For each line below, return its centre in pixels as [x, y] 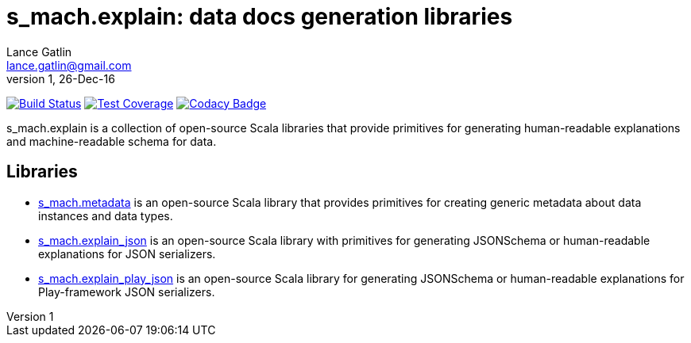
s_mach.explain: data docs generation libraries [260, 17]
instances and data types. [106, 215]
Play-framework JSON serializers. [127, 292]
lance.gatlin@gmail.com [69, 65]
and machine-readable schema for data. [112, 141]
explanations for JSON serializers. [127, 253]
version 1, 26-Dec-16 [61, 78]
